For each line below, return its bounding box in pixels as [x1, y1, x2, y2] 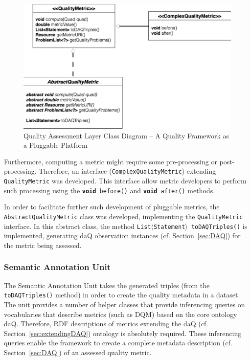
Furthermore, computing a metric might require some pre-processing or [4, 156, 217, 166]
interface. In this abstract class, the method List [4, 221, 151, 231]
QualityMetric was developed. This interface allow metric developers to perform [4, 176, 247, 186]
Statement [153, 223, 185, 230]
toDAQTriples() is [191, 221, 248, 231]
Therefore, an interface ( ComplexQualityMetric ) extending [39, 166, 216, 176]
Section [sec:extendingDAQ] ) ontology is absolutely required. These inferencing [4, 328, 242, 338]
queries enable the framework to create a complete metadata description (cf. [4, 338, 232, 348]
